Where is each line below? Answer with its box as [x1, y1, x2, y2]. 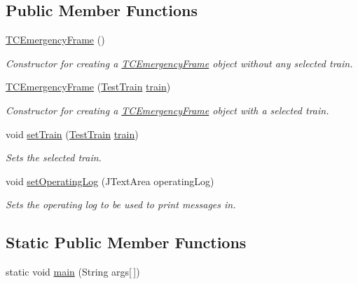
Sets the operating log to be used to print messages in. [6, 197, 236, 212]
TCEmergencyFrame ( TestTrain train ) [6, 79, 171, 94]
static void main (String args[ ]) [6, 264, 140, 279]
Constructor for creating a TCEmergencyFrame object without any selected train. [6, 55, 353, 70]
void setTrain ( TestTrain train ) [6, 126, 139, 141]
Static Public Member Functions [6, 231, 247, 253]
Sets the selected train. [6, 150, 102, 165]
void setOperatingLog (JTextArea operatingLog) [6, 173, 214, 188]
